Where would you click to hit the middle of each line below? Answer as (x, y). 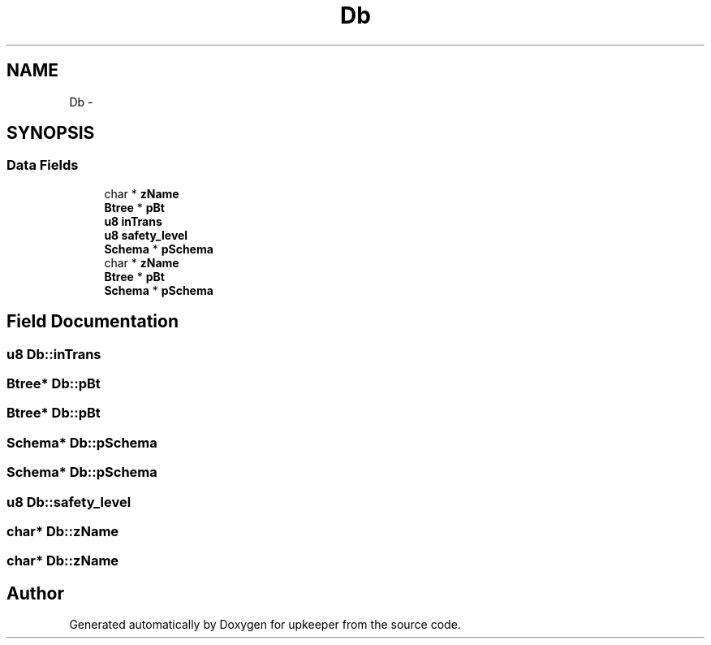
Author (35, 593)
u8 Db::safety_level (69, 502)
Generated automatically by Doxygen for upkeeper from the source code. (265, 625)
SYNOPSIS (51, 133)
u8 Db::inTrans (54, 354)
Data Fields (43, 165)
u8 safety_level (146, 235)
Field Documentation (93, 322)
